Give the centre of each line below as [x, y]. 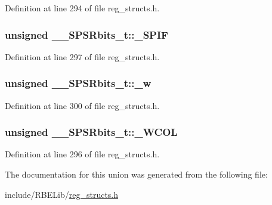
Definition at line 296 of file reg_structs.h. [82, 154]
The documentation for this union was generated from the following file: [136, 174]
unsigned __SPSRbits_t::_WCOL [91, 132]
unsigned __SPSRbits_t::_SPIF [86, 34]
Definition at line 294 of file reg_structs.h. [82, 8]
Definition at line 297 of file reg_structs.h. [82, 56]
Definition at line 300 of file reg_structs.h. [82, 105]
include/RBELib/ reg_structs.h [62, 194]
